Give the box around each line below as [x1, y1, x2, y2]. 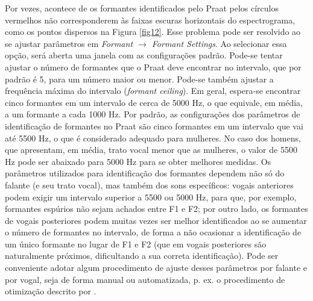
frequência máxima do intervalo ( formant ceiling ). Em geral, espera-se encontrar [5, 84, 301, 97]
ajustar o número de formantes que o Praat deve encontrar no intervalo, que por [5, 60, 302, 73]
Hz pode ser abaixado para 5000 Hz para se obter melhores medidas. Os [5, 155, 271, 167]
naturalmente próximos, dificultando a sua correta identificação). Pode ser [5, 249, 279, 262]
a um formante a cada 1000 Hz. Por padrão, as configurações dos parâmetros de [5, 108, 300, 120]
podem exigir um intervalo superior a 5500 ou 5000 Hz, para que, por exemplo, [5, 190, 297, 203]
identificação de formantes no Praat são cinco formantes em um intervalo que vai [5, 119, 303, 132]
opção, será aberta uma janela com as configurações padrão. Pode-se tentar [5, 49, 283, 61]
